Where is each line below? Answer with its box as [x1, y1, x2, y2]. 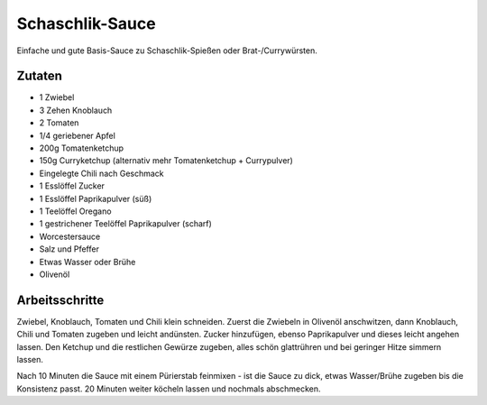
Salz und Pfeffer [39, 244, 99, 254]
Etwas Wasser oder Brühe [39, 256, 136, 267]
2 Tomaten [39, 117, 79, 128]
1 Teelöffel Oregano [39, 206, 112, 216]
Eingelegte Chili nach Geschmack [39, 168, 164, 179]
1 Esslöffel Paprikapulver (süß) [39, 193, 152, 204]
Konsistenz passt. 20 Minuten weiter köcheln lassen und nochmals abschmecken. [16, 383, 321, 394]
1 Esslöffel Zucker [39, 180, 106, 191]
